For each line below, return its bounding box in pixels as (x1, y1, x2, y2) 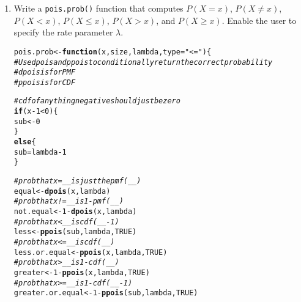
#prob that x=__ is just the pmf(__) (13, 177, 141, 186)
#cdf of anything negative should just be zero (13, 97, 180, 106)
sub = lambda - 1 (13, 147, 67, 157)
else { (13, 138, 36, 147)
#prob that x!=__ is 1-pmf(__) (13, 197, 124, 206)
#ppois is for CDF (13, 78, 76, 87)
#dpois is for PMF (13, 68, 76, 77)
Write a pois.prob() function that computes (13, 2, 184, 14)
